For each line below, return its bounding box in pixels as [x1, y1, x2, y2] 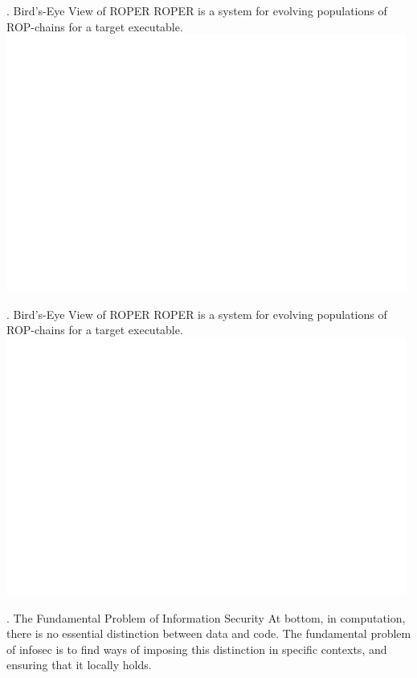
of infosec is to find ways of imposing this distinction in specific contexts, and [6, 640, 387, 657]
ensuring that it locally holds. [6, 656, 152, 673]
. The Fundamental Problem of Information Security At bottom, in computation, [6, 609, 406, 626]
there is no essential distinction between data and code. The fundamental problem [6, 625, 411, 642]
